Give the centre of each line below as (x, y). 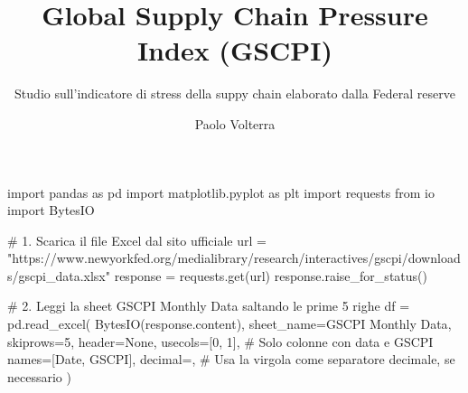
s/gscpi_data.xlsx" (59, 275)
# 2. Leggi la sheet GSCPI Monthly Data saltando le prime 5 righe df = (209, 306)
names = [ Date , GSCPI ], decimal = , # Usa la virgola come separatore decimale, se (231, 359)
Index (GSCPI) (235, 50)
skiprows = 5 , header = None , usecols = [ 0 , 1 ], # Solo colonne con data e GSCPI (220, 341)
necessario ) (39, 376)
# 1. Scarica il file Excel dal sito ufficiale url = (137, 240)
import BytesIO (51, 210)
